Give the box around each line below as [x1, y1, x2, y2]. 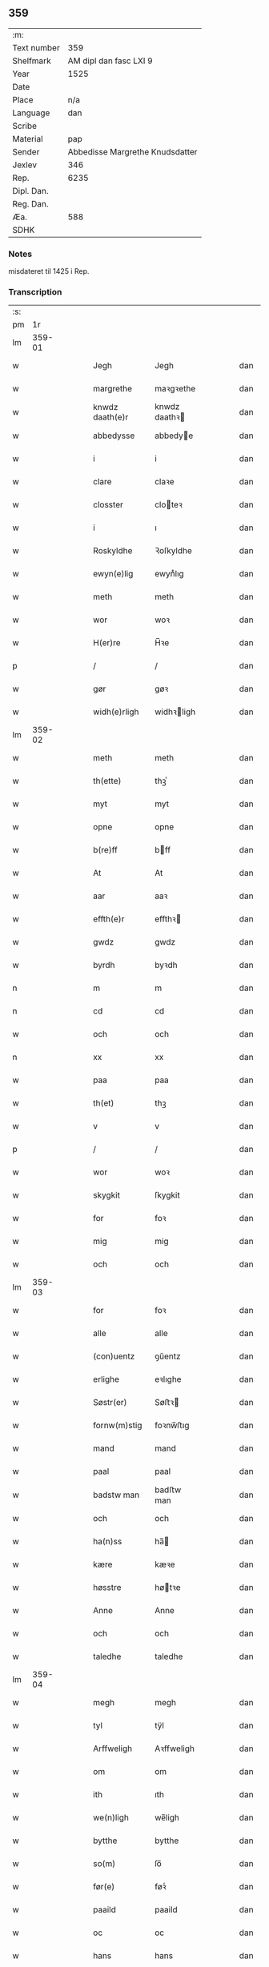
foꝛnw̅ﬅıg [155, 1420, 190, 1431]
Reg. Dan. [12, 198, 50, 209]
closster [93, 500, 124, 511]
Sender [12, 146, 40, 157]
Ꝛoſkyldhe [155, 545, 192, 556]
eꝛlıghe [155, 1374, 182, 1385]
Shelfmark [12, 55, 51, 66]
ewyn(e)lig [93, 568, 134, 580]
